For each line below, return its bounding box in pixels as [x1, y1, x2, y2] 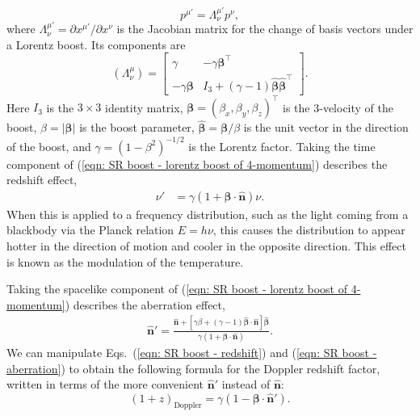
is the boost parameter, [79, 119, 195, 136]
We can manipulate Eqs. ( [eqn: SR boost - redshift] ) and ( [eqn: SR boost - [6, 343, 377, 360]
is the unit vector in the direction [243, 119, 409, 136]
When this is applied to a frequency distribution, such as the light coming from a [6, 205, 409, 222]
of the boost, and [6, 137, 91, 154]
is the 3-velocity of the [283, 99, 394, 116]
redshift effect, [6, 171, 78, 188]
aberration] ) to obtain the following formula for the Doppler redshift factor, [6, 359, 380, 376]
